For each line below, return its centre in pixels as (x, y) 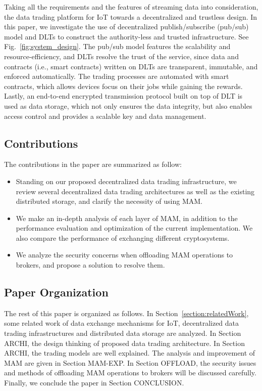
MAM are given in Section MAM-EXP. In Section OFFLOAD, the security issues (130, 362)
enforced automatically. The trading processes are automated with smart (117, 76)
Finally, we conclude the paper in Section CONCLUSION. (94, 383)
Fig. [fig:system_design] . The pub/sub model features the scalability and (117, 46)
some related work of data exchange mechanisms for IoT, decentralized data (122, 323)
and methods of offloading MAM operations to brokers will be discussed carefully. (130, 373)
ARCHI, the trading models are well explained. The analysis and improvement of (130, 353)
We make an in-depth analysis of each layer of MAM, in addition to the (127, 218)
